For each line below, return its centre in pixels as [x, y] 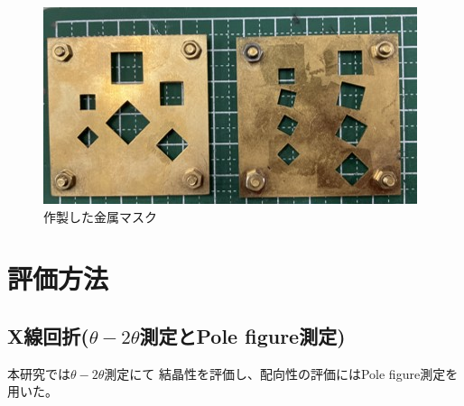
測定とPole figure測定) [242, 335]
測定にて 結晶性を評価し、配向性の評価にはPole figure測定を [281, 373]
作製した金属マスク [100, 216]
